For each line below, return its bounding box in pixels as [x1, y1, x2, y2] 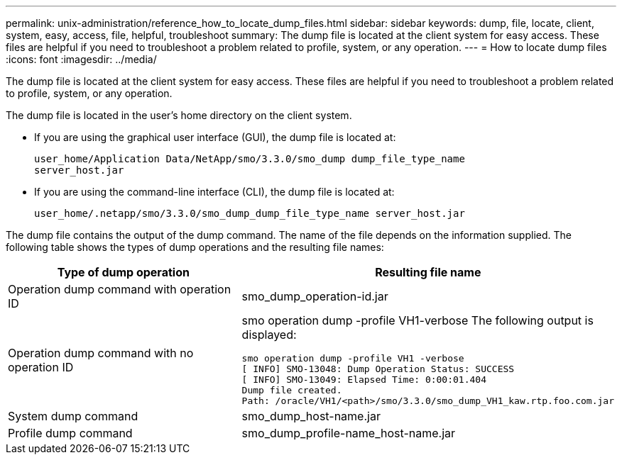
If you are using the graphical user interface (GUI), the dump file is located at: [34, 131, 396, 143]
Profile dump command [8, 426, 133, 440]
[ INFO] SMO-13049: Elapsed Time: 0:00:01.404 [241, 374, 486, 385]
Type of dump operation [57, 265, 190, 279]
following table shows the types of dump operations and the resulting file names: [6, 241, 384, 253]
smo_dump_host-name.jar [241, 409, 381, 423]
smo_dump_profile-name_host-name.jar [241, 426, 456, 440]
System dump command [8, 409, 138, 423]
